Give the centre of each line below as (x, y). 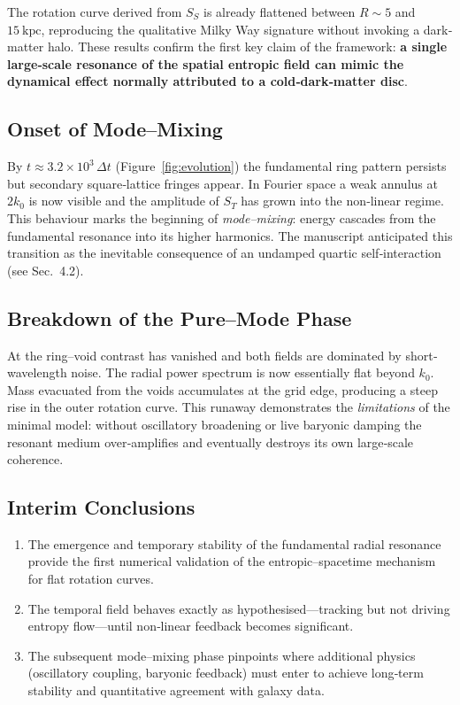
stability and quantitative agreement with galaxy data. (176, 690)
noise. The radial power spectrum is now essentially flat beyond (243, 372)
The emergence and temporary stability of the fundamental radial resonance (234, 543)
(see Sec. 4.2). (46, 270)
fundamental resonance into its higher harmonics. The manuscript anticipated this (230, 235)
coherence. (35, 459)
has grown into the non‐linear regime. (342, 201)
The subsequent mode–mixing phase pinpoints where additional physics (222, 655)
